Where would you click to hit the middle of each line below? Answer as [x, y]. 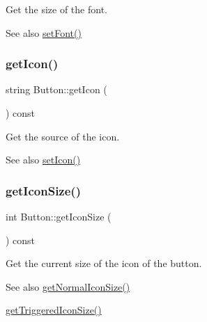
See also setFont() [44, 32]
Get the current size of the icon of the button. [104, 263]
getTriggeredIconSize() [54, 310]
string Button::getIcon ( [56, 89]
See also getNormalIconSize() [68, 286]
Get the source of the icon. [63, 136]
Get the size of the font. [56, 9]
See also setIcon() [43, 160]
